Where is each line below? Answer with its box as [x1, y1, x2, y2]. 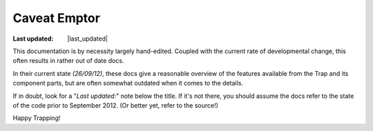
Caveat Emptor [12, 10, 100, 26]
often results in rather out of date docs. [12, 57, 124, 65]
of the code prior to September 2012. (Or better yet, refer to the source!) [12, 101, 219, 110]
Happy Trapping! [12, 114, 61, 122]
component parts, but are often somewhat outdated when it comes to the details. [12, 79, 244, 88]
